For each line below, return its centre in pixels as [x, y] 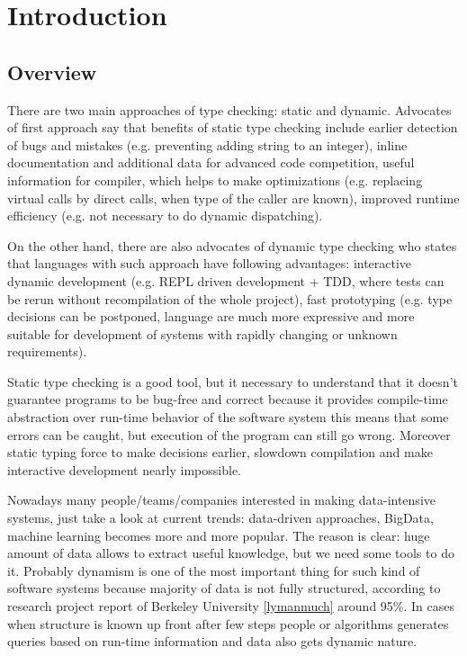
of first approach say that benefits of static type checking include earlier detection [233, 127]
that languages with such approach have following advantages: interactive [210, 263]
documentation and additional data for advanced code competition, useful [211, 162]
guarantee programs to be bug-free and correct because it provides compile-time [228, 399]
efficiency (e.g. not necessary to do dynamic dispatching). [165, 216]
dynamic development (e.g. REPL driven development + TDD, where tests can [226, 280]
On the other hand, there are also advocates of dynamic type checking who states [232, 245]
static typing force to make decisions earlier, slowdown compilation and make [220, 452]
